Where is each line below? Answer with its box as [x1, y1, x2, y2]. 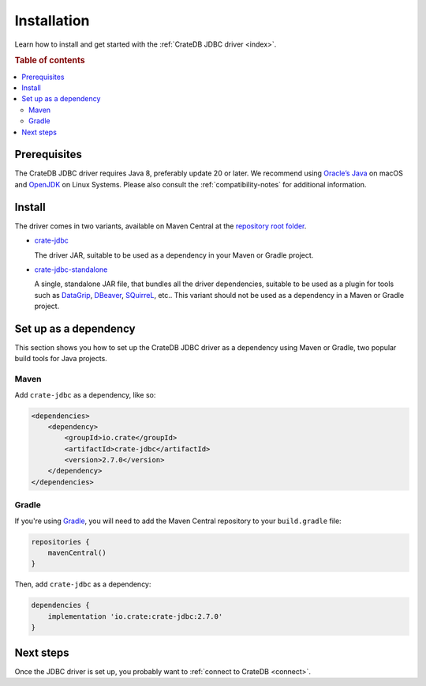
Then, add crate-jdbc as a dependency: [14, 579, 151, 589]
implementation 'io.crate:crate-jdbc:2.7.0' [47, 612, 223, 620]
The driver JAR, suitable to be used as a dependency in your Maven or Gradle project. [34, 250, 314, 260]
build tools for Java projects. [14, 354, 108, 364]
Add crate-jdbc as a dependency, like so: [14, 390, 156, 399]
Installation [14, 12, 90, 29]
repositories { [31, 537, 90, 546]
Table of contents [14, 55, 86, 66]
